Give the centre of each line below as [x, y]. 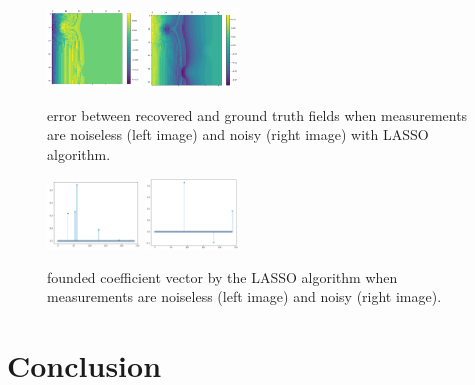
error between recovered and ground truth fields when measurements [257, 114]
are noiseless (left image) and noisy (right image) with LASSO [238, 134]
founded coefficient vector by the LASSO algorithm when [222, 276]
